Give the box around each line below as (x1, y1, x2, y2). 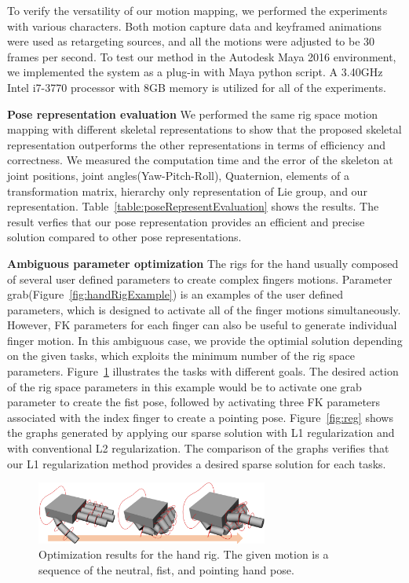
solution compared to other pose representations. (7, 229, 242, 245)
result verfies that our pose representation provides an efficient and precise (7, 213, 365, 229)
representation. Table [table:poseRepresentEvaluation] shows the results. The (7, 198, 379, 214)
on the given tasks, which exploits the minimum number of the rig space (7, 347, 355, 364)
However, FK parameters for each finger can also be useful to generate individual (7, 317, 397, 333)
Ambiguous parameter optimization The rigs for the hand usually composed (7, 255, 399, 271)
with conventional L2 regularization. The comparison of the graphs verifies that (7, 440, 389, 456)
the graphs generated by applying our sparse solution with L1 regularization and (7, 424, 395, 441)
